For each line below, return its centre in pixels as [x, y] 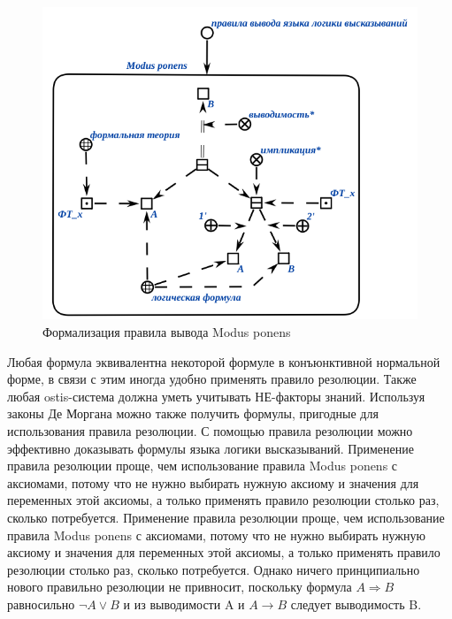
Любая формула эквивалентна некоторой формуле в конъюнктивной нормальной [224, 361]
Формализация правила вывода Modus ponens [167, 332]
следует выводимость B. [356, 604]
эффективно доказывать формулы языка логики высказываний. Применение [211, 448]
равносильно [41, 604]
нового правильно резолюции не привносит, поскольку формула [180, 587]
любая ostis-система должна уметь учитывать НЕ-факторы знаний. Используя [216, 396]
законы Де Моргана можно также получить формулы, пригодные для [193, 413]
